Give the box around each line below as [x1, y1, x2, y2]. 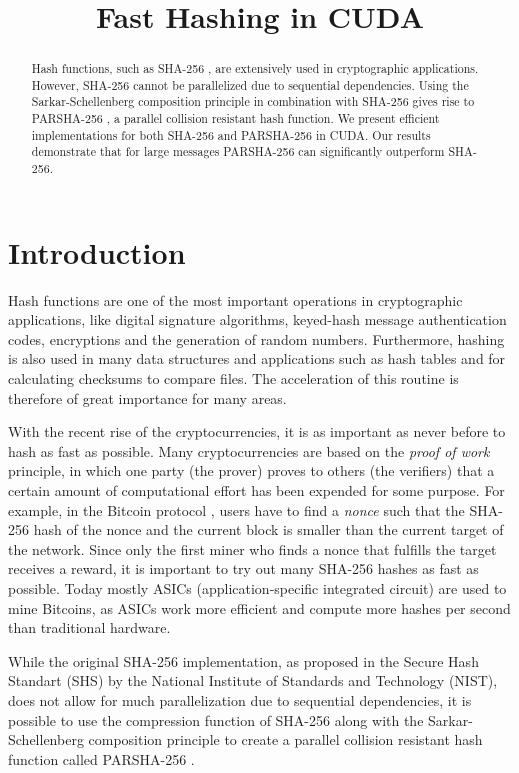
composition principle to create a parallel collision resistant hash [88, 729, 483, 750]
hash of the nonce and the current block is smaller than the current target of [33, 519, 504, 540]
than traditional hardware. [8, 617, 171, 638]
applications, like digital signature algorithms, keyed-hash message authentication [8, 309, 507, 330]
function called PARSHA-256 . [8, 748, 195, 769]
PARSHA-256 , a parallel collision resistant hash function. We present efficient [31, 110, 440, 127]
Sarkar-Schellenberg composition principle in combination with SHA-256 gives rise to [31, 93, 475, 110]
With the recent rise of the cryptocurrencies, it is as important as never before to [8, 421, 506, 442]
